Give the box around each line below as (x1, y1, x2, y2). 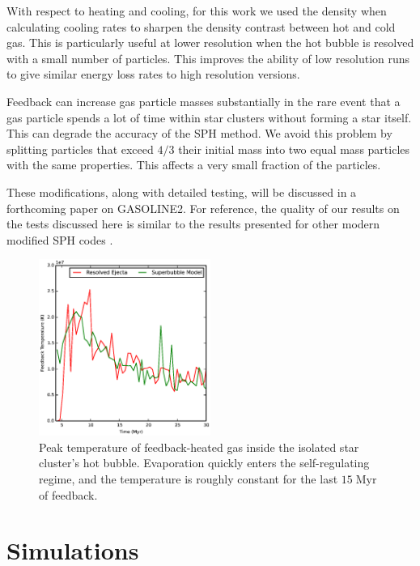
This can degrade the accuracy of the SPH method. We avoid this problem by (6, 125, 392, 142)
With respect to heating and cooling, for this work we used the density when (6, 2, 387, 19)
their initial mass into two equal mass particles (178, 140, 410, 157)
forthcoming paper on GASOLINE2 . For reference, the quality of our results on (6, 199, 400, 216)
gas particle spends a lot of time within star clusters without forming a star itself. (6, 109, 412, 126)
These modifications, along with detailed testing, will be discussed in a (6, 183, 357, 200)
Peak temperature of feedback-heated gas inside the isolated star (39, 438, 359, 455)
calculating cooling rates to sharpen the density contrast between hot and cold (6, 18, 396, 35)
